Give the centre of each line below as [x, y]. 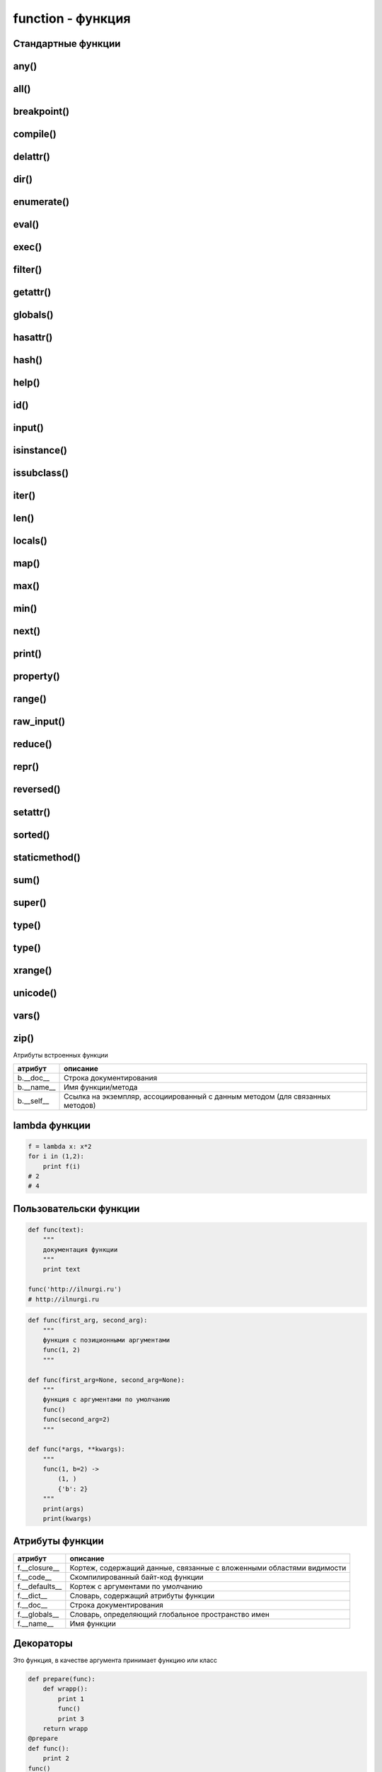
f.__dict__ [32, 1596]
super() [30, 903]
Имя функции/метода [101, 1087]
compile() [35, 134]
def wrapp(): [65, 1689]
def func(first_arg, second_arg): [88, 1320]
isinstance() [40, 450]
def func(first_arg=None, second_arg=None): [106, 1380]
